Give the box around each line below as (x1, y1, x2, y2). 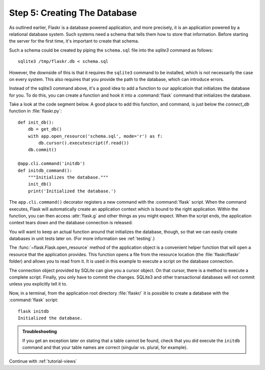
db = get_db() (27, 127, 62, 132)
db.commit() (27, 147, 57, 153)
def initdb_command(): (18, 167, 73, 173)
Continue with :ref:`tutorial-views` (9, 358, 77, 364)
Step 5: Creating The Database (9, 7, 137, 18)
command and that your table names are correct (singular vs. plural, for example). (22, 344, 188, 350)
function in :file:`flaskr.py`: (9, 108, 62, 114)
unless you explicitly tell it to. (9, 281, 68, 287)
